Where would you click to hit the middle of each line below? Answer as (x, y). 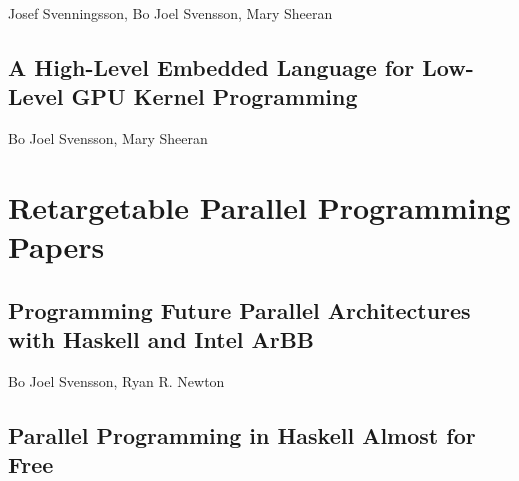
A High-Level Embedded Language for (211, 66)
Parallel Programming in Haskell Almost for (242, 434)
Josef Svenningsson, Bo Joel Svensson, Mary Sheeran (170, 13)
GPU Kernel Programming (214, 96)
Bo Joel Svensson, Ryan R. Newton (116, 380)
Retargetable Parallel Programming (259, 206)
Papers (56, 246)
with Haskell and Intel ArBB (161, 339)
